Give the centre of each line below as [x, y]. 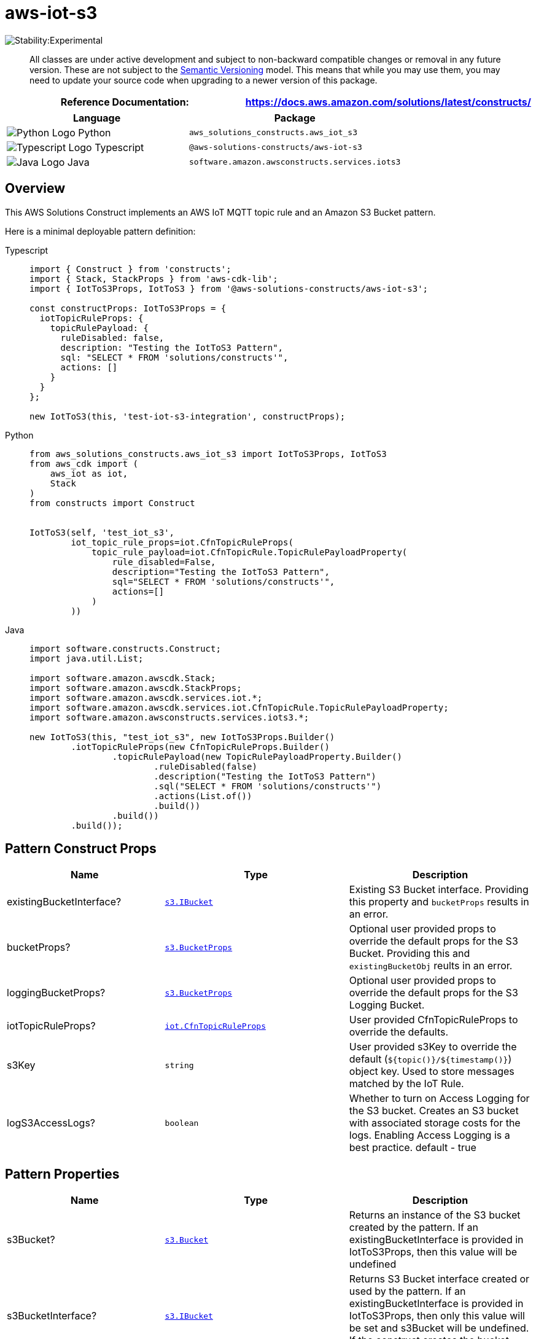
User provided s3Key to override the [433, 1047]
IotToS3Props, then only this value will [437, 1316]
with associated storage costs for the [435, 1123]
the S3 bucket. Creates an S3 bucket [434, 1111]
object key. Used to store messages [432, 1072]
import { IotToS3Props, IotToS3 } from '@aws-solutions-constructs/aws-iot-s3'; [229, 288]
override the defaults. [399, 1032]
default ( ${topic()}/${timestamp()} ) [430, 1059]
